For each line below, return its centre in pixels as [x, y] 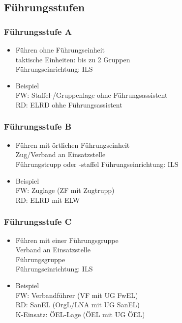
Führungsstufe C [38, 222]
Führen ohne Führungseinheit [60, 50]
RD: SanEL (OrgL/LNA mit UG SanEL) [77, 305]
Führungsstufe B [38, 126]
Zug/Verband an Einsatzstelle [61, 154]
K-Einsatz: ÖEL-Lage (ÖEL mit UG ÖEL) [80, 314]
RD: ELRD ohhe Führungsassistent [69, 104]
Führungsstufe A [38, 31]
